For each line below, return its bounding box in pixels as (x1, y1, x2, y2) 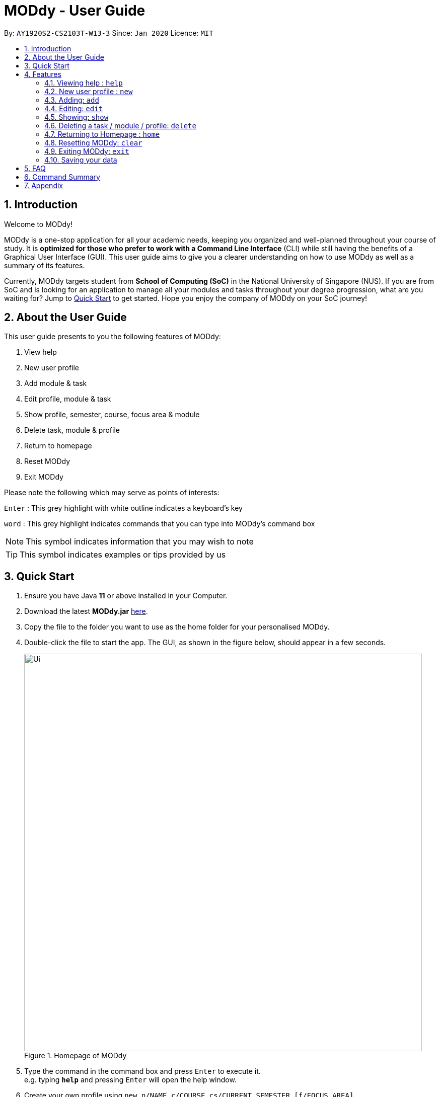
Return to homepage (24, 441, 92, 450)
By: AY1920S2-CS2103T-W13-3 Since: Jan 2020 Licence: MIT (4, 28, 213, 37)
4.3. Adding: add (44, 95, 99, 104)
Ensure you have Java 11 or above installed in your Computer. (24, 591, 228, 600)
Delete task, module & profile (24, 426, 120, 435)
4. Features (24, 69, 61, 79)
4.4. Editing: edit (44, 104, 103, 113)
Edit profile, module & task (24, 395, 111, 404)
